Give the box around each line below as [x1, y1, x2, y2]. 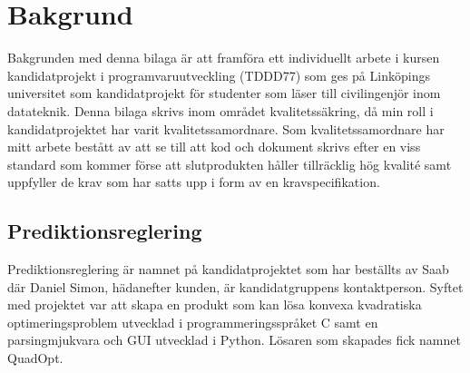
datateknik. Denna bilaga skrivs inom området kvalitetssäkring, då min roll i [7, 101, 434, 120]
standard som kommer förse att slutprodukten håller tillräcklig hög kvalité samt [7, 154, 452, 173]
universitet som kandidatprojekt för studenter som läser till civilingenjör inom [7, 83, 441, 103]
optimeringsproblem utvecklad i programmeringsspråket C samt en [7, 312, 378, 331]
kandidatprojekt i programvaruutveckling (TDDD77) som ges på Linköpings [7, 65, 430, 84]
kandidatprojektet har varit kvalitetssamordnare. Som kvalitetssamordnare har [7, 119, 445, 138]
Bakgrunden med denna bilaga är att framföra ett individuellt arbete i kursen [7, 48, 440, 67]
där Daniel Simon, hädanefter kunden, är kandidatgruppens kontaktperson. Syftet [7, 277, 464, 296]
